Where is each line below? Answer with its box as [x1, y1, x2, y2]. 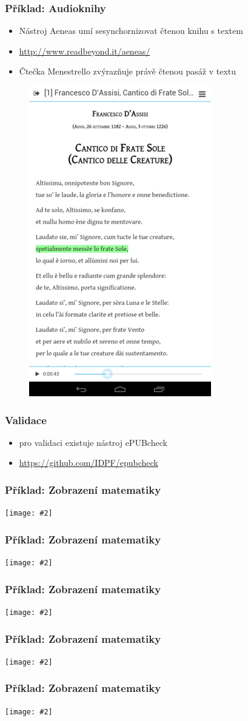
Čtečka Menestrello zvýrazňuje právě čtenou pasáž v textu [19, 65, 236, 78]
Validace [5, 412, 47, 427]
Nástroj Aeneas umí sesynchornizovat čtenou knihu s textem [19, 24, 243, 37]
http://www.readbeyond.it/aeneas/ [19, 44, 150, 57]
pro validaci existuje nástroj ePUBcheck [19, 436, 167, 448]
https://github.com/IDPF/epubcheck [19, 456, 158, 469]
